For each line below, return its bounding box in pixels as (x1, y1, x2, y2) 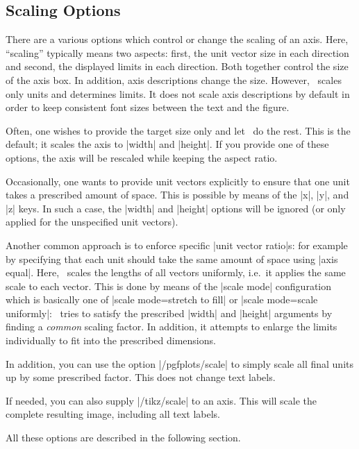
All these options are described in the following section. (6, 430, 241, 445)
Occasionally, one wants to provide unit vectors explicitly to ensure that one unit (6, 173, 350, 188)
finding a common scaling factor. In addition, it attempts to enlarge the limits (6, 319, 337, 334)
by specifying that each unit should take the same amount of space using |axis (6, 251, 338, 266)
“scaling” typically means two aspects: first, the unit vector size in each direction (6, 45, 349, 60)
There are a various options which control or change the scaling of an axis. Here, (6, 32, 349, 46)
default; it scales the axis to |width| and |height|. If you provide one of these (6, 137, 329, 151)
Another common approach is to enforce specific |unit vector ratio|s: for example (6, 237, 348, 252)
